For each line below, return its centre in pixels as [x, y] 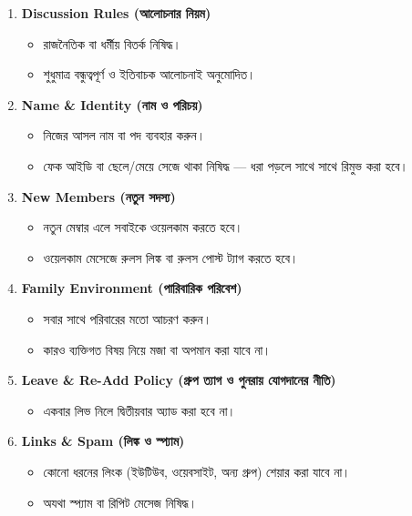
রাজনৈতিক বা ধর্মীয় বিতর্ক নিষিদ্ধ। [112, 43]
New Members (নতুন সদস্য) [98, 196]
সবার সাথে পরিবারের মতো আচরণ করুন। [128, 318]
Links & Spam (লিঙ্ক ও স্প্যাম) [103, 441]
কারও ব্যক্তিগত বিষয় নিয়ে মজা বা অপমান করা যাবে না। [157, 349]
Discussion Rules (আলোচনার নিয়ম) [116, 13]
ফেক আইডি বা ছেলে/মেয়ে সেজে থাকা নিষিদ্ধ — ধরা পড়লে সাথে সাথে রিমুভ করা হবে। [226, 165]
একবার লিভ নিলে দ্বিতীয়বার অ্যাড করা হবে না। [139, 410]
